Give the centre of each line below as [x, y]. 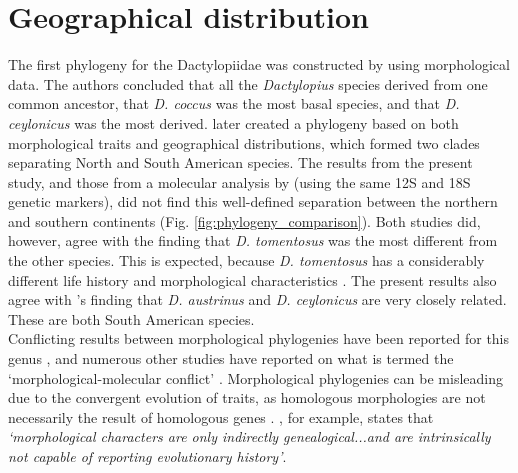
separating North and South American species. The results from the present [240, 162]
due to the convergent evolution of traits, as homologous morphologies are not [247, 397]
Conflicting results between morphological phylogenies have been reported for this [259, 338]
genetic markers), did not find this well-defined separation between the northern [253, 201]
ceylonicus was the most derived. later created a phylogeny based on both [233, 122]
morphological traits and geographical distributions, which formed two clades [244, 142]
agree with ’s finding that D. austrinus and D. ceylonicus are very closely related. [257, 299]
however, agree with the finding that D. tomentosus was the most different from [253, 240]
